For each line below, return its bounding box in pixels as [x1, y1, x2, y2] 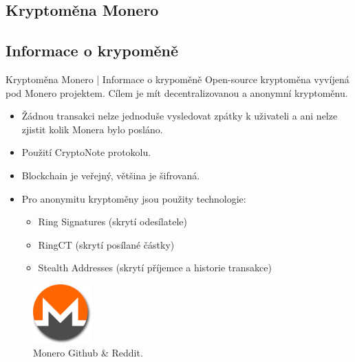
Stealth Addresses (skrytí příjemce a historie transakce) [38, 260, 272, 275]
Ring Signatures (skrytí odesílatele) [38, 214, 187, 229]
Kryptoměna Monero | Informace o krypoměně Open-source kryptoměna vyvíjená [6, 71, 349, 86]
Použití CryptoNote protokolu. [21, 145, 151, 159]
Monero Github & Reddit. [33, 346, 143, 360]
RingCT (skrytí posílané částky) [38, 237, 175, 251]
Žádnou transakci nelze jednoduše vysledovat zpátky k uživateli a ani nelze [21, 109, 338, 123]
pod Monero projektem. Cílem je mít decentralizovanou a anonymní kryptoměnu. [6, 85, 348, 100]
